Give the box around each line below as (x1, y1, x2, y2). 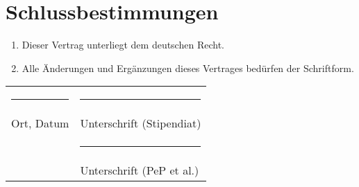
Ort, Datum (11, 115, 69, 132)
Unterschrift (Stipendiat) (80, 115, 201, 132)
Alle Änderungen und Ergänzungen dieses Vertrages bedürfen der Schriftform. (22, 60, 354, 75)
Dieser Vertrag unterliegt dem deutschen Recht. (22, 37, 224, 52)
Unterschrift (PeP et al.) (80, 162, 199, 179)
